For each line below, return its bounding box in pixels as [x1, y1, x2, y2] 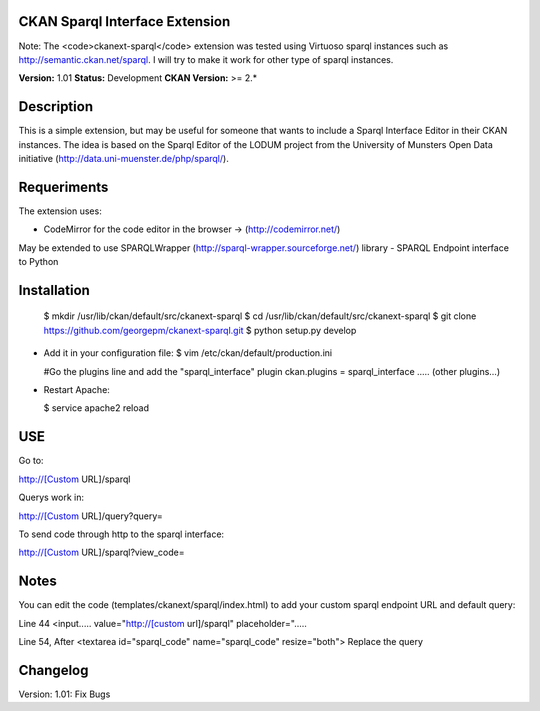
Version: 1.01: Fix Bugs [18, 688, 111, 700]
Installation [18, 281, 90, 299]
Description [18, 98, 94, 115]
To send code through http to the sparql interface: [18, 528, 225, 540]
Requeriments [18, 178, 109, 195]
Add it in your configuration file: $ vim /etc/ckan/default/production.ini [43, 347, 333, 359]
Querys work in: [18, 491, 85, 504]
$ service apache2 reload [43, 402, 150, 414]
